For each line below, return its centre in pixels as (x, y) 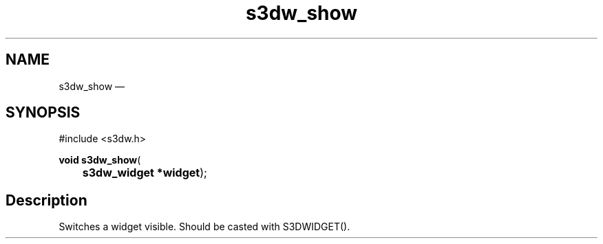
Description (46, 200)
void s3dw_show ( (100, 160)
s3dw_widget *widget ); (145, 173)
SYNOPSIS (43, 113)
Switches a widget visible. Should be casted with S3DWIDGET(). (204, 227)
